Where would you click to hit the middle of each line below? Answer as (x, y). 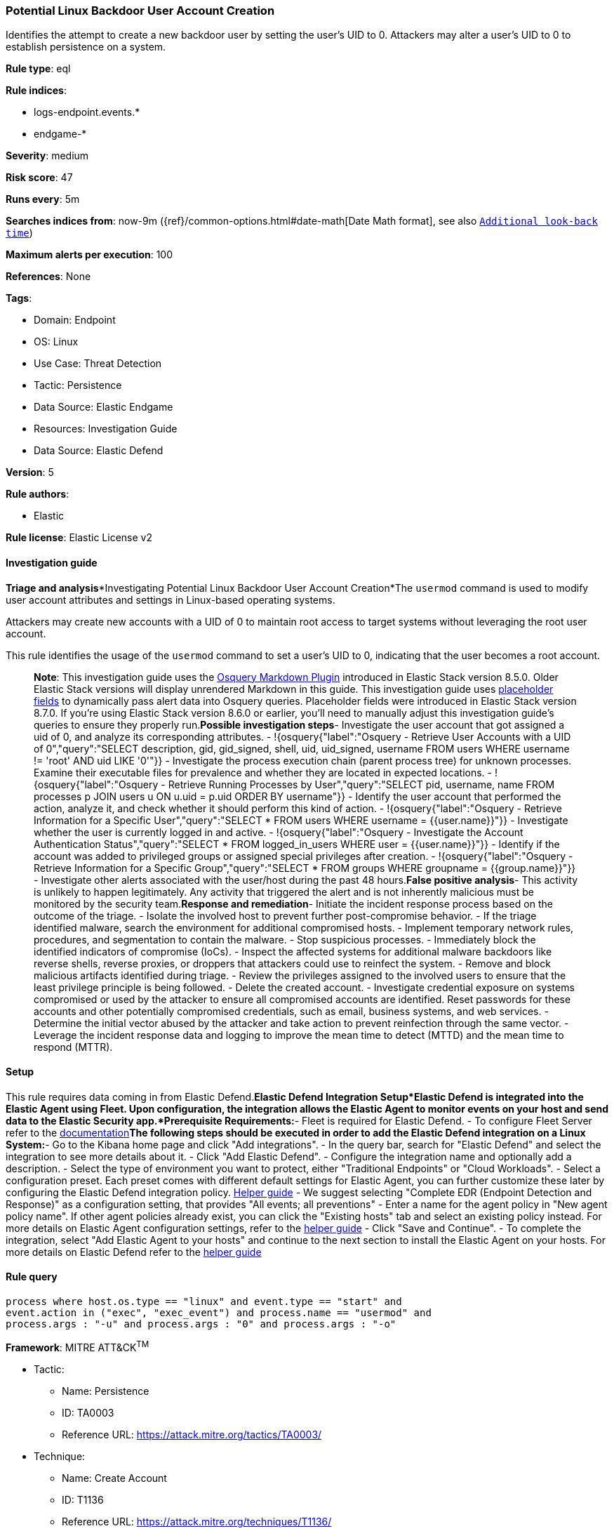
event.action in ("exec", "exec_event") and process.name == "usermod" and (219, 1313)
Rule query (32, 1277)
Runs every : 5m (43, 199)
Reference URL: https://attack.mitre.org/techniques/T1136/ (197, 1521)
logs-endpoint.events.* (87, 112)
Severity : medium (47, 156)
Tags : (19, 298)
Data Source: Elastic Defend (99, 451)
